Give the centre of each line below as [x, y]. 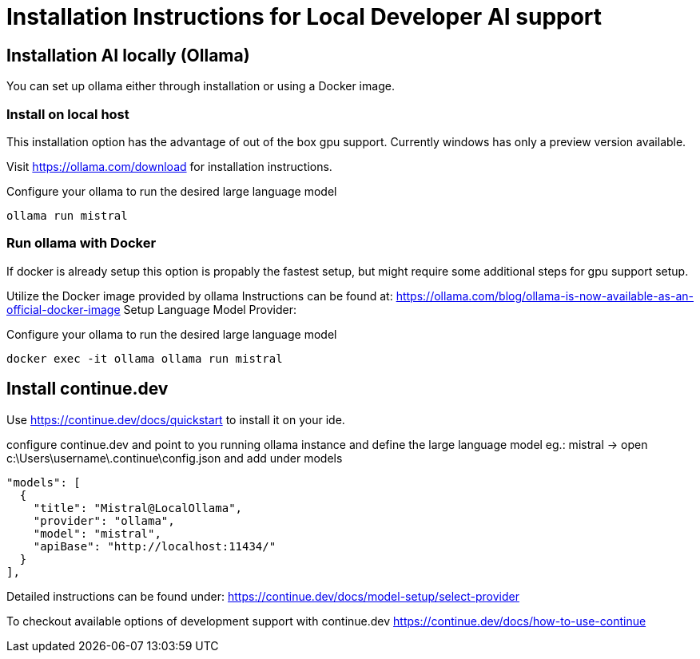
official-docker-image [64, 309]
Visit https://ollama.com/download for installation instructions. [169, 166]
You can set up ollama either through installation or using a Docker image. [201, 86]
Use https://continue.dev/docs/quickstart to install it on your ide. [176, 419]
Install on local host [68, 114]
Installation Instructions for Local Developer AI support [304, 17]
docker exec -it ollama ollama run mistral [145, 358]
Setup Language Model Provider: [210, 309]
